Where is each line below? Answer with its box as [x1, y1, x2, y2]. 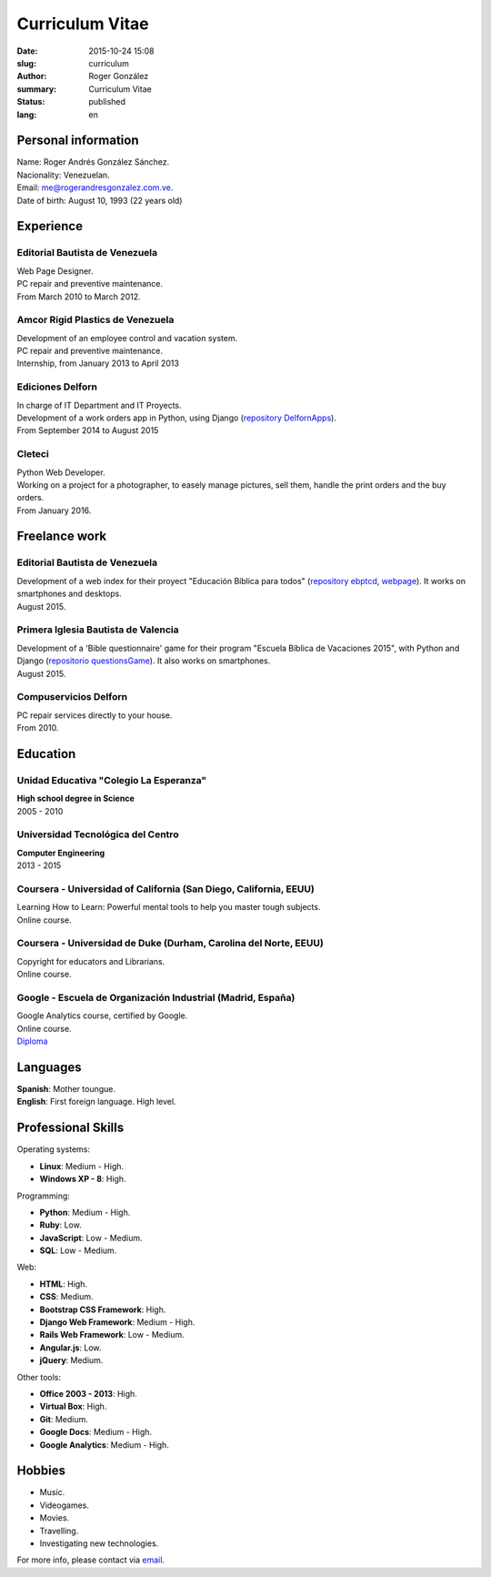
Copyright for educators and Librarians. [16, 955, 165, 966]
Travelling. [39, 1525, 79, 1536]
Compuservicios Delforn [16, 691, 127, 703]
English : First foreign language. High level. [16, 1097, 176, 1107]
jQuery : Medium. [39, 1355, 104, 1366]
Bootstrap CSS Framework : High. [39, 1304, 166, 1315]
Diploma [16, 1036, 48, 1046]
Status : [16, 96, 45, 107]
